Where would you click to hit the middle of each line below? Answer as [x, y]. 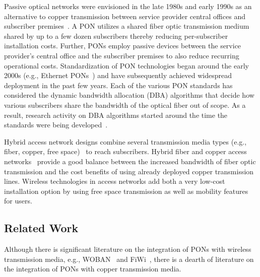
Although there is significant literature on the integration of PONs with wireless [128, 249]
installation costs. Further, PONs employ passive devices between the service [123, 46]
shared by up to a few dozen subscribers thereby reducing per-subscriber [116, 36]
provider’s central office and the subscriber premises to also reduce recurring [122, 55]
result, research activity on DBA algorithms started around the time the [116, 115]
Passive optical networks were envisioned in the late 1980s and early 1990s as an [128, 6]
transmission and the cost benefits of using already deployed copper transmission [129, 171]
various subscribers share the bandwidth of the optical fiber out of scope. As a [125, 105]
